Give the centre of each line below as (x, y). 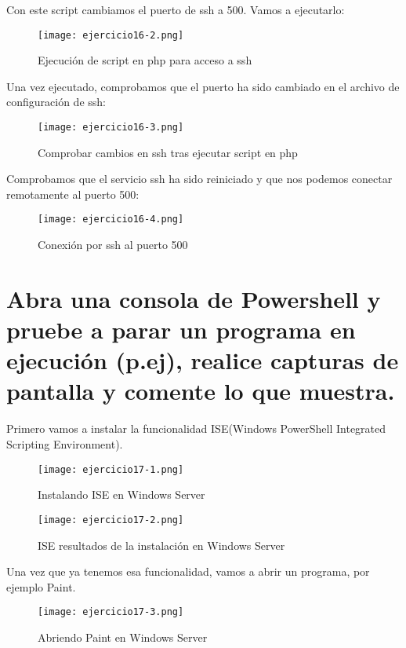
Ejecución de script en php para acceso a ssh (145, 60)
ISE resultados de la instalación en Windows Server (161, 545)
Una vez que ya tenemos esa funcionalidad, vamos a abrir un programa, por (188, 571)
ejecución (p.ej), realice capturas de (203, 360)
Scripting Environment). (65, 444)
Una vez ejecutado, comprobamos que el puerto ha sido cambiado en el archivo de (203, 86)
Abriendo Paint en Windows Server (123, 637)
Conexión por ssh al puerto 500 (113, 245)
